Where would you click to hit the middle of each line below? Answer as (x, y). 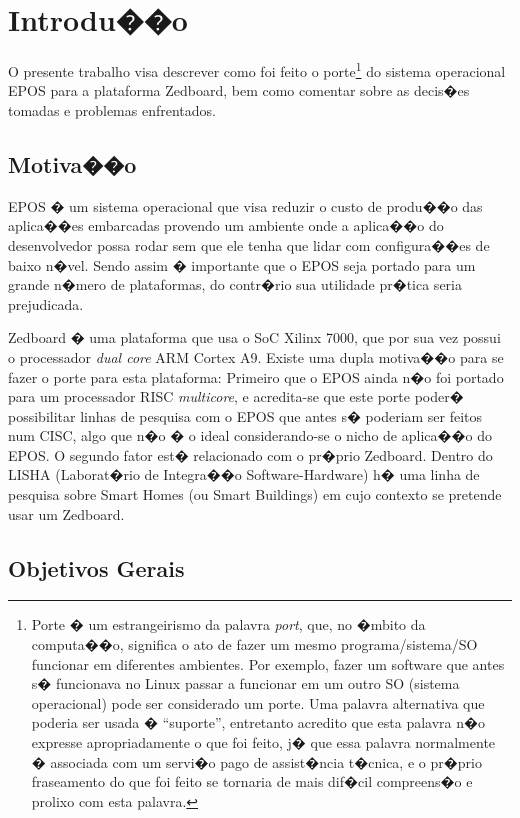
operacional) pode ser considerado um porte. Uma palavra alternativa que (258, 702)
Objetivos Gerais (96, 567)
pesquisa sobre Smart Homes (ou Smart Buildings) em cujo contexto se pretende (255, 494)
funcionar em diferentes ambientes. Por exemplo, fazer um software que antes (268, 663)
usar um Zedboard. (66, 513)
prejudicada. (46, 303)
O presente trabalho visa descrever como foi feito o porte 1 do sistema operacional (257, 69)
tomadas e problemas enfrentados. (112, 109)
